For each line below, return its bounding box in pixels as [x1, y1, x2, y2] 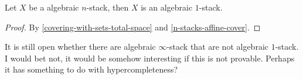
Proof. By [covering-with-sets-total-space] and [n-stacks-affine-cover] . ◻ [5, 20, 261, 33]
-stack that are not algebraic [166, 40, 268, 53]
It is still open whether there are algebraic [5, 40, 156, 53]
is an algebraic [141, 1, 193, 13]
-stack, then [86, 1, 129, 13]
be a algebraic [29, 1, 79, 13]
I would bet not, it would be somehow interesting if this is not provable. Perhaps [5, 51, 295, 64]
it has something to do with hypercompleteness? [5, 63, 178, 75]
